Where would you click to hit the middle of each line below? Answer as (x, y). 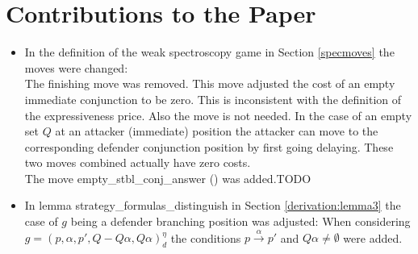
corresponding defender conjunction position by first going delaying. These (209, 146)
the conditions (206, 237)
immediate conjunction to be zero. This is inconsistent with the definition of (213, 99)
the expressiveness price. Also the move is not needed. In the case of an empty (218, 115)
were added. (373, 237)
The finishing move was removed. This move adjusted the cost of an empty (210, 83)
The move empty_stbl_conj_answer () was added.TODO (168, 178)
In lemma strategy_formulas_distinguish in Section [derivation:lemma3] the (213, 205)
